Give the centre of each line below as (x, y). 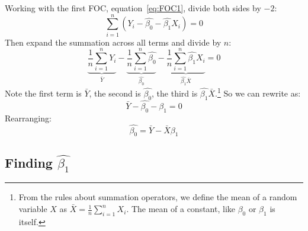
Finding (29, 162)
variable (33, 209)
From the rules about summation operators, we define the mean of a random (158, 197)
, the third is (175, 93)
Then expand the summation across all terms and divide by (113, 42)
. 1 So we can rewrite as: (258, 92)
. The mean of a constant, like (181, 209)
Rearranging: (28, 118)
